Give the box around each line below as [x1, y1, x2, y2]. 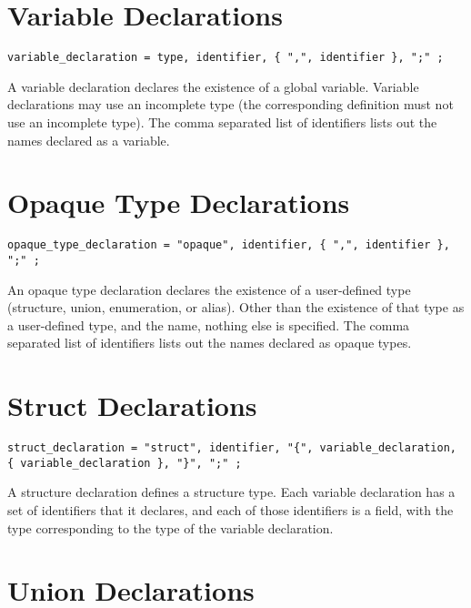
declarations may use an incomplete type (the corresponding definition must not [7, 95, 454, 114]
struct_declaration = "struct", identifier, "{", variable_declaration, [7, 441, 456, 455]
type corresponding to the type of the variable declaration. [7, 518, 334, 537]
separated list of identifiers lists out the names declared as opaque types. [7, 333, 412, 352]
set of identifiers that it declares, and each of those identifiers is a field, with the [7, 501, 454, 519]
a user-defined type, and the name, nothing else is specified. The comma [7, 315, 410, 334]
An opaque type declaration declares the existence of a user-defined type [7, 279, 411, 299]
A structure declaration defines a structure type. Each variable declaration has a [7, 482, 456, 502]
